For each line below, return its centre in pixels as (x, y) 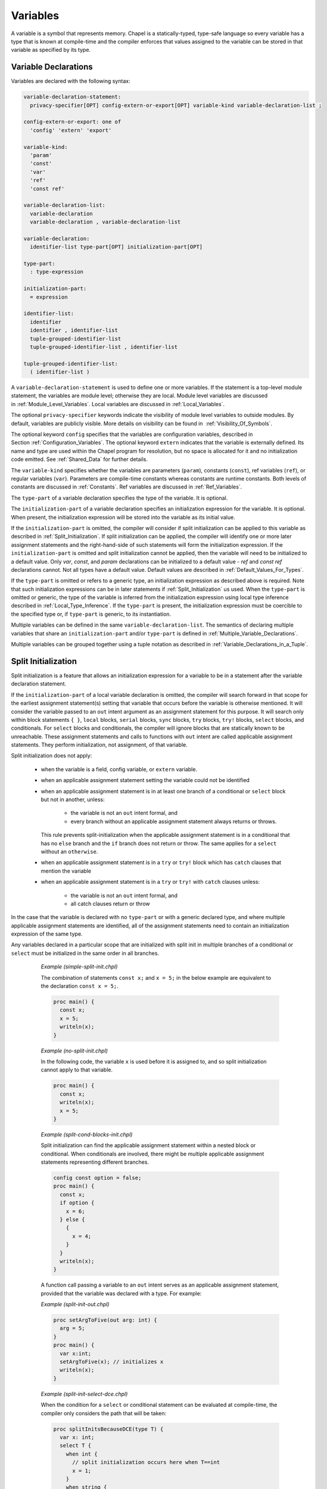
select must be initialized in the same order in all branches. (85, 953)
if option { (77, 1203)
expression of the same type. (47, 934)
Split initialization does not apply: (52, 756)
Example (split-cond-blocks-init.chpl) (87, 1134)
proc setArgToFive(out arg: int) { (105, 1320)
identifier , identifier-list (74, 330)
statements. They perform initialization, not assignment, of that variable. (99, 745)
